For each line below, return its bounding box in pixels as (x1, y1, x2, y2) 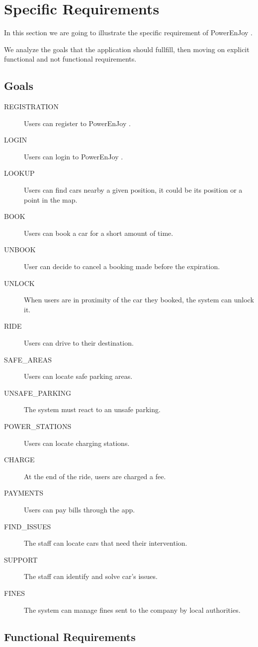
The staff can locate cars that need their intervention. (24, 538, 187, 548)
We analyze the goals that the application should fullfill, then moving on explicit (4, 44, 250, 54)
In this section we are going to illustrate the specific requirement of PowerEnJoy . (4, 27, 253, 38)
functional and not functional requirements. (4, 54, 137, 64)
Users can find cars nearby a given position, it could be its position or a (24, 185, 243, 195)
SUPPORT (4, 554, 38, 565)
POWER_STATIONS (4, 421, 72, 431)
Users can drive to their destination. (24, 338, 134, 348)
